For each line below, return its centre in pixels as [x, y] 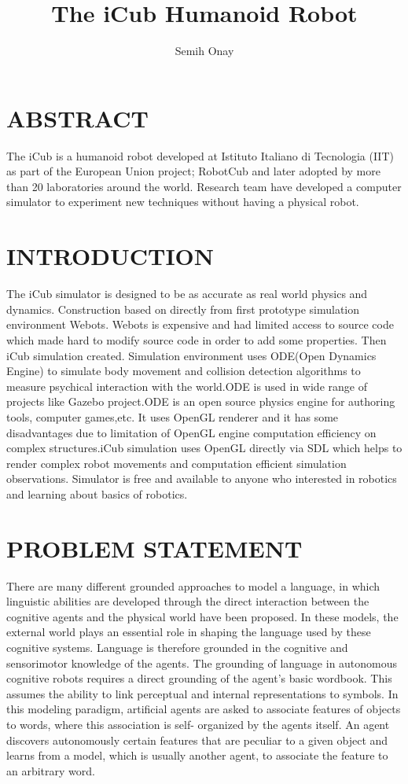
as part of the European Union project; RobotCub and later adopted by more [193, 171]
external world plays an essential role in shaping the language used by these [189, 632]
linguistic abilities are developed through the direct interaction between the [188, 601]
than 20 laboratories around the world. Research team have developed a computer [204, 186]
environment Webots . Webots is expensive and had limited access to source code [200, 324]
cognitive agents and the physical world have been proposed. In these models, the [202, 616]
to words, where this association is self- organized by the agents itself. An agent [198, 724]
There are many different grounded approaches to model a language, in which [193, 585]
